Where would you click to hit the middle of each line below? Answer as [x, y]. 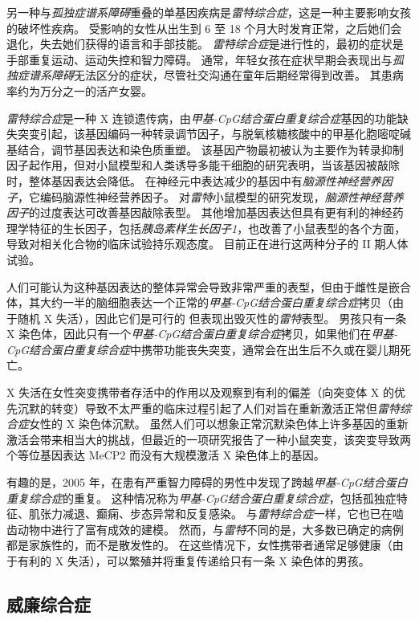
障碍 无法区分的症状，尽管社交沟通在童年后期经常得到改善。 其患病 [227, 75]
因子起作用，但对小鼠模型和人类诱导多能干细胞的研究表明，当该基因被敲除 [203, 165]
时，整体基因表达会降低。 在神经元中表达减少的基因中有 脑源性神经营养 [194, 180]
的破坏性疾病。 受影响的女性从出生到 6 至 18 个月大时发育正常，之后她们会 [204, 28]
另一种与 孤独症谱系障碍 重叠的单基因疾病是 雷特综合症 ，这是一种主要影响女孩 [209, 12]
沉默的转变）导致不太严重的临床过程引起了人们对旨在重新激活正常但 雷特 [208, 408]
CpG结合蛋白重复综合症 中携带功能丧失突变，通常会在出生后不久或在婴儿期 [203, 349]
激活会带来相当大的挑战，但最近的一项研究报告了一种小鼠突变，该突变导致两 [209, 439]
